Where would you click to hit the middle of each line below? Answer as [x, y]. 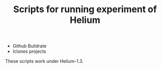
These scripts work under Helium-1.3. [44, 61]
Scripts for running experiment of [85, 9]
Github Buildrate [29, 46]
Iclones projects [29, 51]
